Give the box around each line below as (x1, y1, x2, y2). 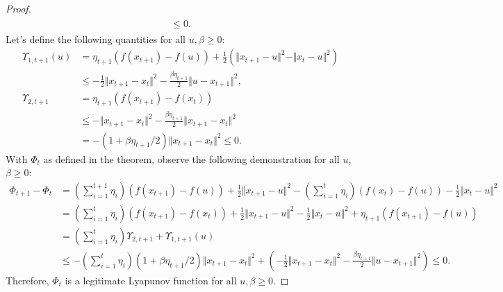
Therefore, (6, 273, 49, 287)
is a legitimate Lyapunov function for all (65, 273, 237, 287)
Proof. (6, 1, 31, 15)
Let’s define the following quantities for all (6, 31, 186, 46)
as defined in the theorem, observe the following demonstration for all (43, 151, 340, 166)
